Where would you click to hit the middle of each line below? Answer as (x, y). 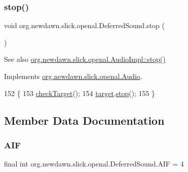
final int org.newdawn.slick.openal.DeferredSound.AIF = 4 (94, 164)
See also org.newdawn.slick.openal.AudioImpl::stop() (85, 59)
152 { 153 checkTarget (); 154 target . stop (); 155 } (80, 93)
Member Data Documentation (84, 120)
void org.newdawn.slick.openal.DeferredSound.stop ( (84, 25)
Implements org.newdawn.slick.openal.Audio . (73, 76)
